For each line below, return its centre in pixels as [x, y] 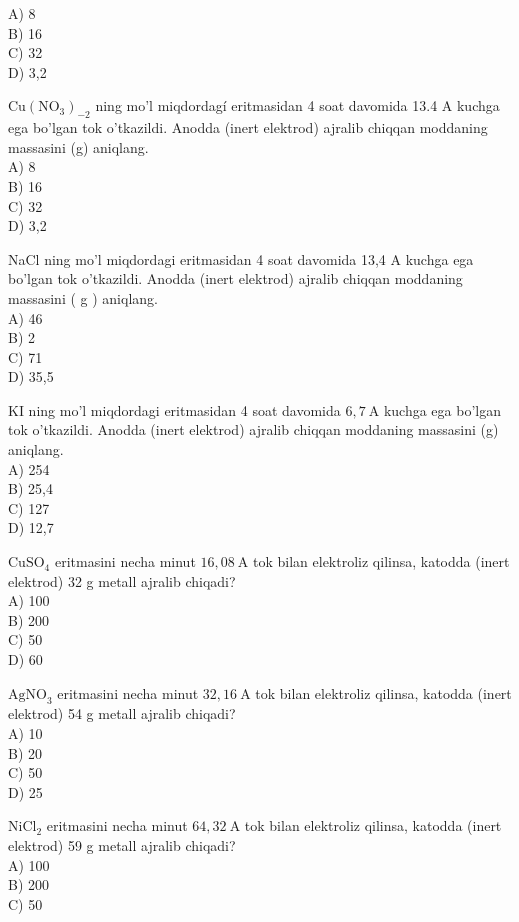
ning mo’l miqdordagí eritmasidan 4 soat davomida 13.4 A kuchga [297, 105]
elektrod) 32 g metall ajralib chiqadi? [122, 580]
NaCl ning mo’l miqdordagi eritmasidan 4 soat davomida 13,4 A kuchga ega [241, 258]
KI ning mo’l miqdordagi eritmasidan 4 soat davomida [174, 409]
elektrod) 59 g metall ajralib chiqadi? [122, 844]
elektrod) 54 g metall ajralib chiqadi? [122, 713]
